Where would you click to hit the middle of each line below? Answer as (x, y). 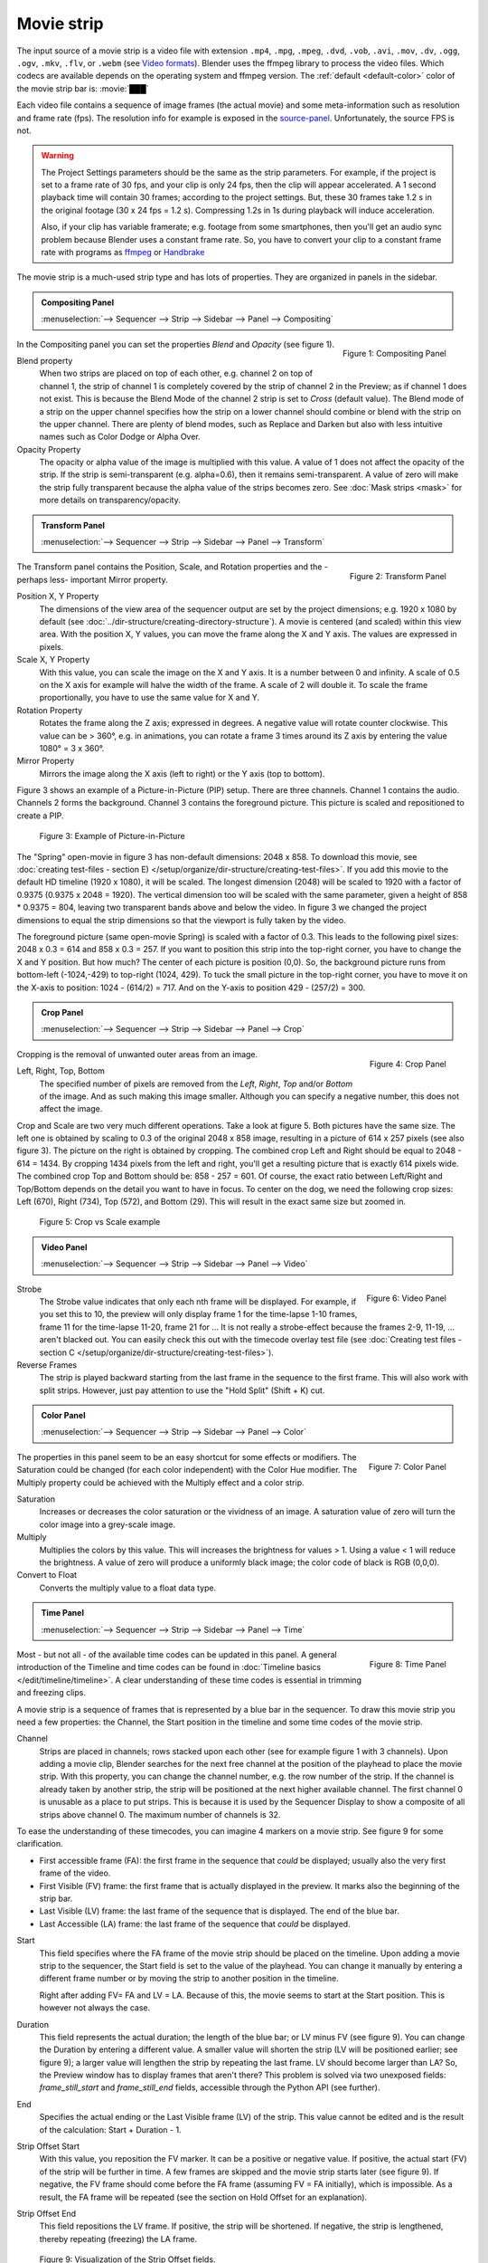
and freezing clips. (51, 1693)
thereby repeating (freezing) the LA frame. (118, 2239)
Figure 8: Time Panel (408, 1664)
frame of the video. (75, 1873)
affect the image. (71, 1109)
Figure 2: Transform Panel (398, 577)
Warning (57, 156)
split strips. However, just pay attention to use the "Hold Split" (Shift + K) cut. (182, 1390)
